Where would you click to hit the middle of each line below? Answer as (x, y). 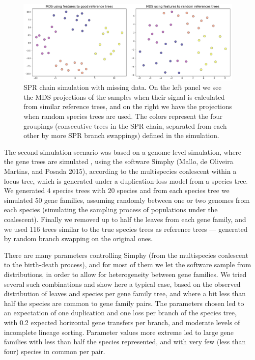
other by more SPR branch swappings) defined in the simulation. (121, 135)
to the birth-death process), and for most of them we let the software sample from (127, 264)
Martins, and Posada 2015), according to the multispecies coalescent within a (120, 171)
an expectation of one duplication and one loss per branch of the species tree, (120, 313)
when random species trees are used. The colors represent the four (123, 116)
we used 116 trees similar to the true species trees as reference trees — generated (126, 229)
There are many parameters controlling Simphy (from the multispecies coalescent (126, 255)
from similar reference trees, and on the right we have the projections (128, 106)
